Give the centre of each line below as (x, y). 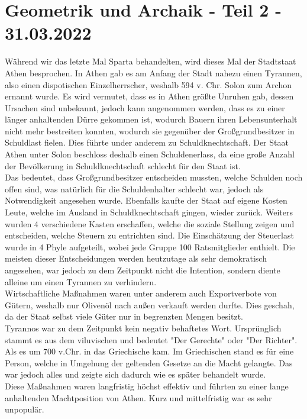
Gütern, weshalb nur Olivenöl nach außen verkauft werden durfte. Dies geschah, (150, 304)
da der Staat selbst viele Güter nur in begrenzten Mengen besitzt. (124, 316)
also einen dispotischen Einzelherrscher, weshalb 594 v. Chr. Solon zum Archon (148, 84)
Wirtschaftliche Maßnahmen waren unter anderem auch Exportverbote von (141, 293)
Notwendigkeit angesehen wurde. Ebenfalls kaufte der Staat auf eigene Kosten (146, 200)
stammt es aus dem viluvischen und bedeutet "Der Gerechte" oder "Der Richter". (151, 339)
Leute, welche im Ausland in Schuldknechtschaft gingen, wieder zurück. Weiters (149, 212)
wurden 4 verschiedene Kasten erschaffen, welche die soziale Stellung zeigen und (150, 223)
